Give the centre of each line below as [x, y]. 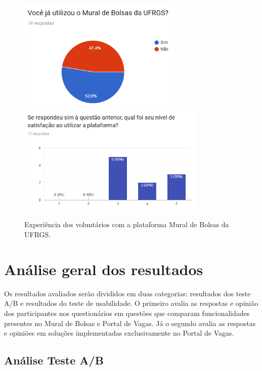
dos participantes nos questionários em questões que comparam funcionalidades [127, 313]
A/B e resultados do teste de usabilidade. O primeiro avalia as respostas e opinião [131, 303]
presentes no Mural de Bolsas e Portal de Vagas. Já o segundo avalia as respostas [130, 323]
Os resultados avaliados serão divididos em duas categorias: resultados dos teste [127, 293]
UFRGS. [38, 234]
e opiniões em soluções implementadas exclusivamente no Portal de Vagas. [119, 333]
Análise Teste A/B [54, 360]
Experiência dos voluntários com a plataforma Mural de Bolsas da [127, 224]
